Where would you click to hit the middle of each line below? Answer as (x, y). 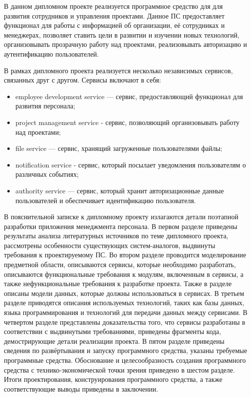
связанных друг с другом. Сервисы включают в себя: (83, 80)
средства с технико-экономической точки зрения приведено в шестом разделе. (119, 369)
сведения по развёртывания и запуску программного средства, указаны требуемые (125, 350)
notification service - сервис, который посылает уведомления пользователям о (131, 164)
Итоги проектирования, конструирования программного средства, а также (113, 379)
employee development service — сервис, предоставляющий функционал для (129, 96)
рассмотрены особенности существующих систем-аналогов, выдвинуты (110, 245)
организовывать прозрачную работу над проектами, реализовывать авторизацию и (125, 44)
